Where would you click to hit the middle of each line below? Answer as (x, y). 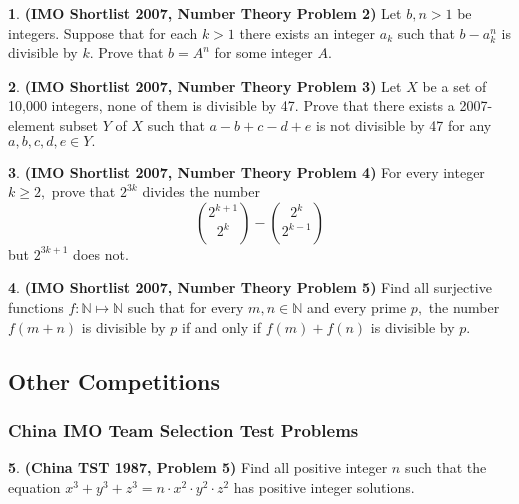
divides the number (201, 191)
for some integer (263, 52)
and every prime (356, 306)
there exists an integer (307, 32)
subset (78, 124)
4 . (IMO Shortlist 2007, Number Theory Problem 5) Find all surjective (250, 287)
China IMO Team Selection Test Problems (183, 429)
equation (34, 486)
